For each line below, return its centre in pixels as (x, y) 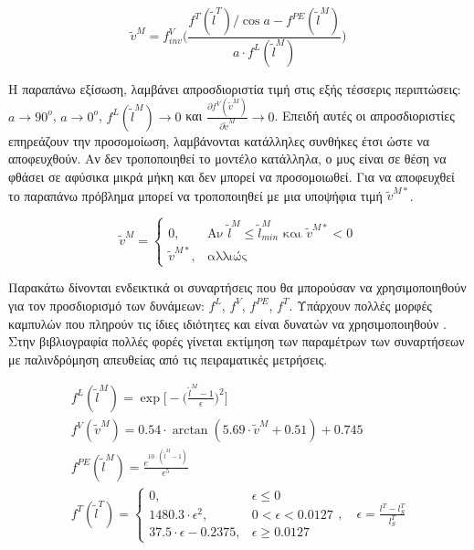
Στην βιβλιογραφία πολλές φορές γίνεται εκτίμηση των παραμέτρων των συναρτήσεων (237, 341)
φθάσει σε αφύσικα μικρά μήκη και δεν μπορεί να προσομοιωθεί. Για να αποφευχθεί (232, 176)
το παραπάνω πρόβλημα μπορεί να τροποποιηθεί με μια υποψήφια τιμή (195, 195)
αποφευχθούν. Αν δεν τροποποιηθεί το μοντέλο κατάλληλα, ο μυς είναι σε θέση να (227, 159)
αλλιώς (227, 257)
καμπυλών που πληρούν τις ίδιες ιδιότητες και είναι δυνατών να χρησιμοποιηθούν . (227, 323)
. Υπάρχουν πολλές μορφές (360, 305)
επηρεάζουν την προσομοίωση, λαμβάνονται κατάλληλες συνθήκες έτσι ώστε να (219, 140)
